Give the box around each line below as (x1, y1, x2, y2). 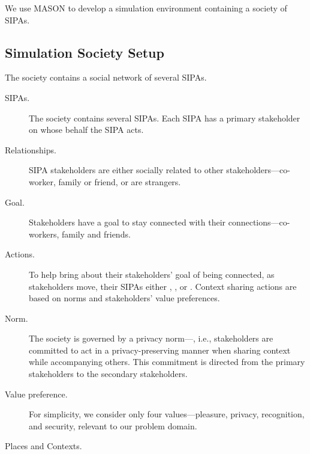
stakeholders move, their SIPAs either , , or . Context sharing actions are (29, 280, 297, 292)
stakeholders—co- (226, 164, 290, 176)
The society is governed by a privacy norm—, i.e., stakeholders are (29, 332, 273, 345)
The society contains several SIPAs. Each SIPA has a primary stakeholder (29, 111, 300, 124)
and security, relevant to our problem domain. (29, 419, 197, 432)
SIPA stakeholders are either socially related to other (29, 164, 224, 176)
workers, (29, 227, 59, 240)
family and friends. (61, 227, 131, 240)
